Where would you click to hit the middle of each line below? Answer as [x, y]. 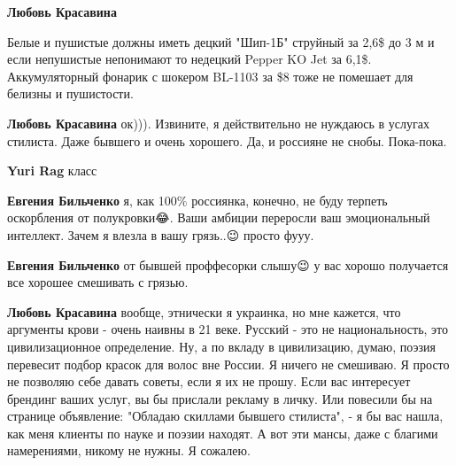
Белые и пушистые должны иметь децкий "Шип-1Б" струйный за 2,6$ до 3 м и [221, 41]
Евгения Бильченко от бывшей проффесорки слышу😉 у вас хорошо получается [228, 264]
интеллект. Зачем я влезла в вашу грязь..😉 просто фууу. [161, 234]
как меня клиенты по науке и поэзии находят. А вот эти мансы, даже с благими [223, 433]
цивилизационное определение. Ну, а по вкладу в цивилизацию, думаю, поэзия [221, 346]
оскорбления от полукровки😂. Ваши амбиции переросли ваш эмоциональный [219, 217]
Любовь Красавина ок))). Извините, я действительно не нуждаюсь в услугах [218, 123]
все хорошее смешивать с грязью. [98, 282]
